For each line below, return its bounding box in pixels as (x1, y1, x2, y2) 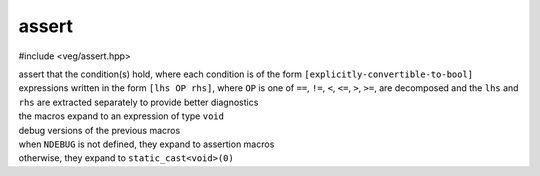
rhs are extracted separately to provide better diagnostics (18, 96, 259, 108)
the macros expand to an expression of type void (18, 110, 225, 122)
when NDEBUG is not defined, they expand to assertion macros (18, 138, 275, 150)
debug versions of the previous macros (18, 124, 181, 136)
